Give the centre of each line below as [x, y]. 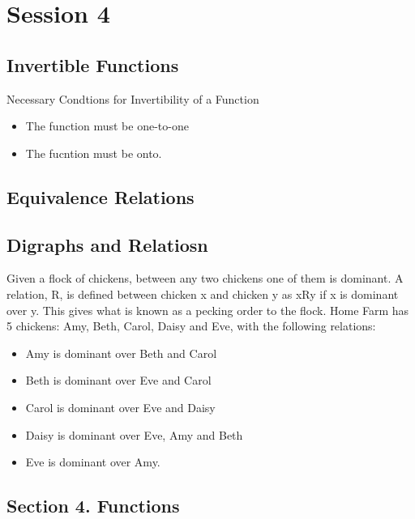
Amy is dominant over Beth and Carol [121, 353]
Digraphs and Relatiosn [107, 244]
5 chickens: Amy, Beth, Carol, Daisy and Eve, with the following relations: [191, 326]
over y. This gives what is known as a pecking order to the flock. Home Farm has [208, 310]
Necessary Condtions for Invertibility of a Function [133, 98]
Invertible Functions [93, 64]
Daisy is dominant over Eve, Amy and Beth [134, 434]
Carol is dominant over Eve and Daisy [120, 407]
